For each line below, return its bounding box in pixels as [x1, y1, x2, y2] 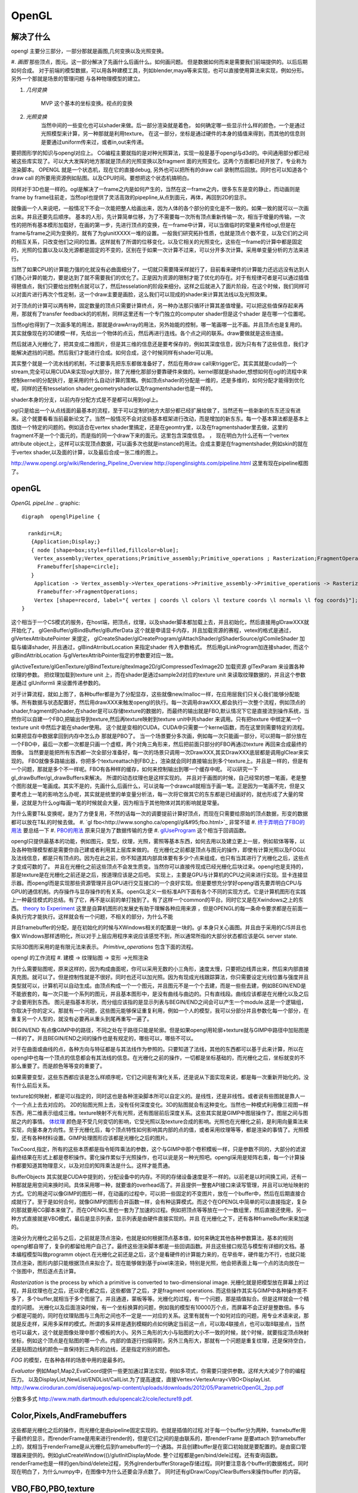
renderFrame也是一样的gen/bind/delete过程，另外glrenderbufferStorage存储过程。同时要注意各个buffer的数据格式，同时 [11, 1460, 308, 1467]
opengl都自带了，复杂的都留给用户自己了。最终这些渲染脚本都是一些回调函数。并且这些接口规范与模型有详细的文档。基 [11, 1242, 305, 1249]
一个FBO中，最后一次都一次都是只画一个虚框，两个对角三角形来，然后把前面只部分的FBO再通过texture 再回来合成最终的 [11, 741, 307, 748]
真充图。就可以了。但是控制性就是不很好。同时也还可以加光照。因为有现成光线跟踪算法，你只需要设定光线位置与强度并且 [11, 973, 309, 981]
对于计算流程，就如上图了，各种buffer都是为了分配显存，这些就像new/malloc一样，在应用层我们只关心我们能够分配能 [11, 690, 300, 698]
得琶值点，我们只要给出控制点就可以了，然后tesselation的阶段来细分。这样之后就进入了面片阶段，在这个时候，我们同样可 [11, 282, 310, 290]
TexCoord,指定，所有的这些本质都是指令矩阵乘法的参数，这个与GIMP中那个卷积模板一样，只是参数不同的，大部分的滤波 [11, 1145, 306, 1153]
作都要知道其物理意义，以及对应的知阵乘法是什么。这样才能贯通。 [11, 1162, 173, 1169]
